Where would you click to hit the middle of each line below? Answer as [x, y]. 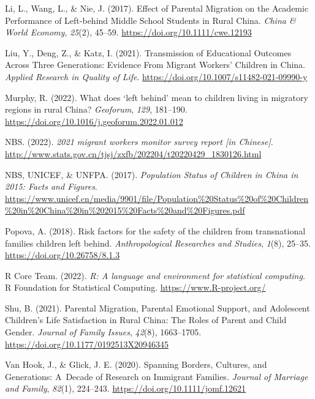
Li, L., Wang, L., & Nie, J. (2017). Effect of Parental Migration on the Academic [157, 8]
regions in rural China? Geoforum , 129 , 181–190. [96, 109]
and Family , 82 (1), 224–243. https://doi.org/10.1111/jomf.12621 [125, 388]
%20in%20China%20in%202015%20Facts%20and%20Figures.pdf [125, 210]
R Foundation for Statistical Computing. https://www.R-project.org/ [135, 287]
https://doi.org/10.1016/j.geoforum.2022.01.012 [94, 121]
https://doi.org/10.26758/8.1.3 [63, 255]
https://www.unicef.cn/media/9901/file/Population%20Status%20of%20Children [157, 198]
